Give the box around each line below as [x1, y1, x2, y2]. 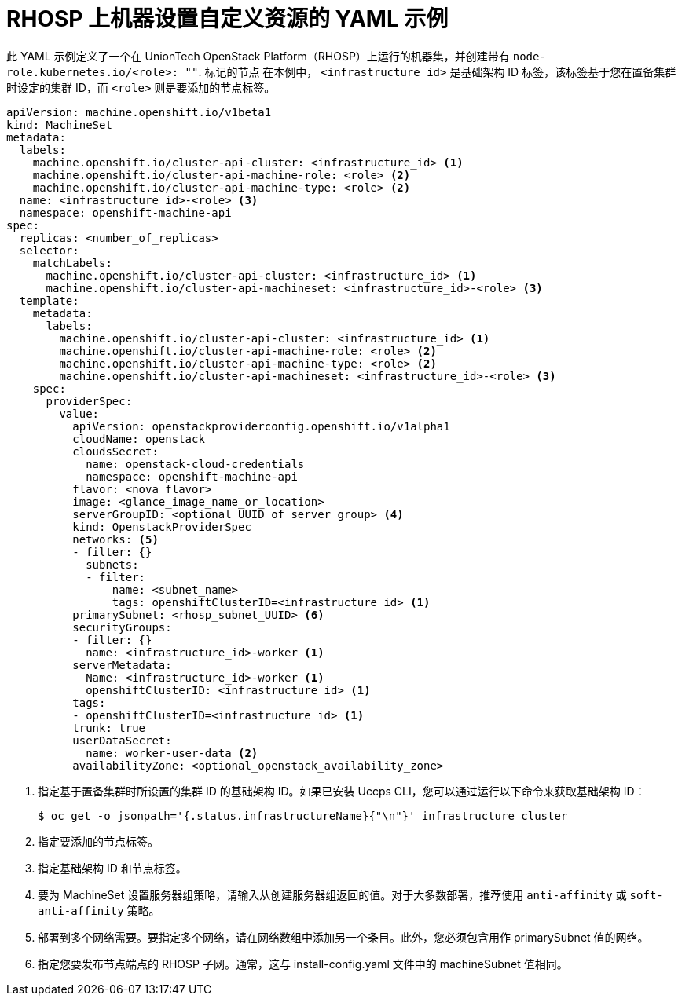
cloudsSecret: [72, 444, 159, 458]
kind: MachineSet [6, 118, 112, 131]
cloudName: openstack [72, 432, 205, 445]
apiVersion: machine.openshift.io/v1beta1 [6, 105, 272, 119]
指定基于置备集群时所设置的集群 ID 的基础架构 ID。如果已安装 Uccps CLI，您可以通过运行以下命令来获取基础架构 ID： [38, 784, 646, 798]
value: [59, 407, 100, 420]
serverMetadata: [72, 658, 172, 671]
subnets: [86, 558, 139, 571]
